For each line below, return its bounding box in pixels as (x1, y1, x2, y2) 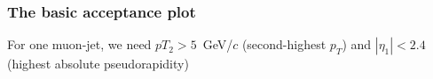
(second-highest (241, 35, 327, 54)
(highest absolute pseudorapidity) (7, 54, 189, 73)
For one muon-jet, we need (7, 35, 152, 54)
